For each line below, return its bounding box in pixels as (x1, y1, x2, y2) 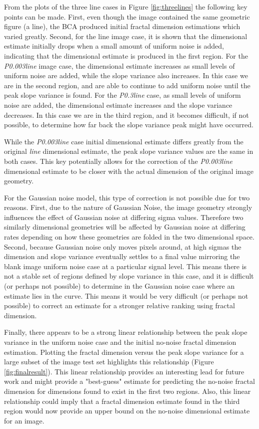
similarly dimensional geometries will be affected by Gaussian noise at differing (4, 222, 245, 232)
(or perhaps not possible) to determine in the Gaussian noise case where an (4, 281, 235, 291)
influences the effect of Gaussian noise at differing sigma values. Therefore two (4, 211, 243, 222)
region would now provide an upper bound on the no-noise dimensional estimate (4, 405, 250, 416)
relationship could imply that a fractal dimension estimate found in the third (4, 395, 240, 406)
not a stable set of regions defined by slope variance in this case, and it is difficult (4, 271, 254, 281)
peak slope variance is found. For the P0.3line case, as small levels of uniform (4, 90, 241, 100)
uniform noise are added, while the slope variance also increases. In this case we (4, 70, 248, 81)
